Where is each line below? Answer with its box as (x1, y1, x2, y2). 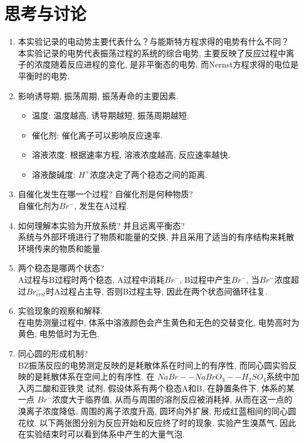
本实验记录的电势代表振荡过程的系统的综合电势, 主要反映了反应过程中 (18, 46, 286, 59)
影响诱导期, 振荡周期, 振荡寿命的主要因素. (18, 89, 178, 102)
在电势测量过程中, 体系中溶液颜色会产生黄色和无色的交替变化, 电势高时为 (18, 316, 299, 328)
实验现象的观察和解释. (18, 305, 103, 317)
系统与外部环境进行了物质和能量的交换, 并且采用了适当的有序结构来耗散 (18, 231, 295, 243)
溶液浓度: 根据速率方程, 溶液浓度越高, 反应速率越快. (32, 148, 231, 161)
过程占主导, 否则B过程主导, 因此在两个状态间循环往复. (60, 285, 268, 297)
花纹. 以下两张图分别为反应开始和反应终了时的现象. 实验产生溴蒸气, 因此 (18, 416, 296, 428)
